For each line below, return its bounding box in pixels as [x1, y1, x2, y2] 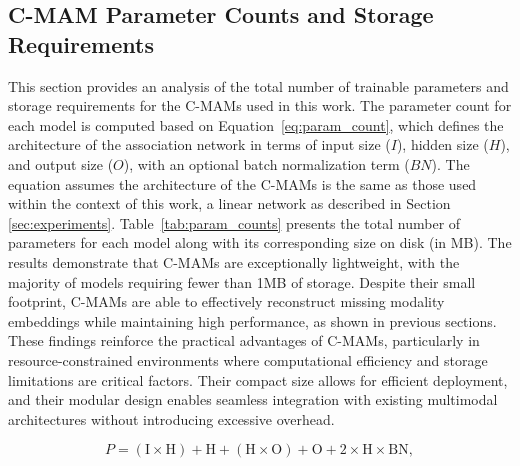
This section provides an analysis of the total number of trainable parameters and [8, 75, 509, 96]
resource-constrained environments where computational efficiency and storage [8, 349, 488, 370]
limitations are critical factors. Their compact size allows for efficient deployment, [8, 369, 508, 390]
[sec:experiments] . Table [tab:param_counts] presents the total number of [8, 212, 461, 233]
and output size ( [8, 153, 114, 174]
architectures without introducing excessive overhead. [8, 408, 335, 429]
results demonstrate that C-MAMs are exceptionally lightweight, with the [8, 251, 460, 272]
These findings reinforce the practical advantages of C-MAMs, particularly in [8, 330, 480, 351]
